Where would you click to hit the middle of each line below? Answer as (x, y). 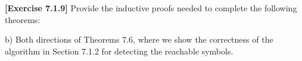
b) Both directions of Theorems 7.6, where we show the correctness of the (139, 39)
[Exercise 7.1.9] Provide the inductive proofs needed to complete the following (151, 8)
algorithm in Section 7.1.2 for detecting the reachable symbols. (119, 51)
